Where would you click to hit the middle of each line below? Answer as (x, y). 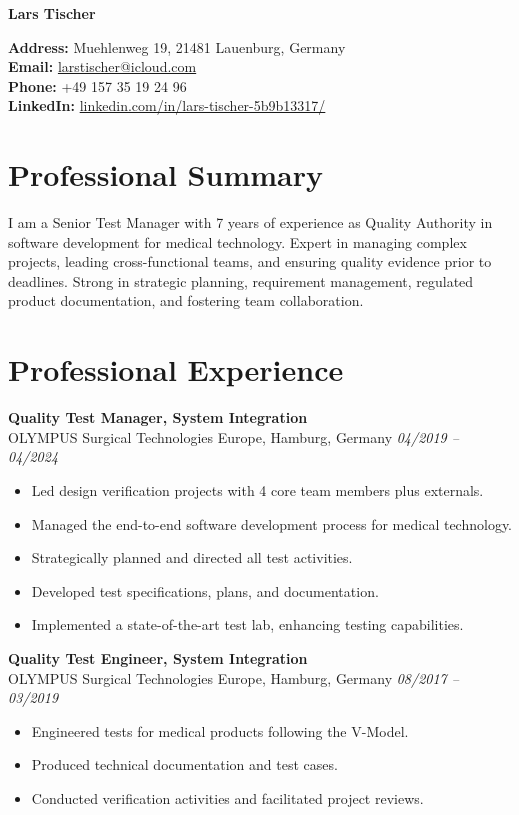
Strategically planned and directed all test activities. (192, 557)
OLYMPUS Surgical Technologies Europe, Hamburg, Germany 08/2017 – (233, 677)
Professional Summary (165, 174)
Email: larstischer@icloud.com (102, 66)
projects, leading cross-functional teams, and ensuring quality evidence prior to (250, 261)
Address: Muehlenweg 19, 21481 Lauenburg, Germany (177, 46)
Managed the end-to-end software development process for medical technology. (272, 523)
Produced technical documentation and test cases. (184, 764)
